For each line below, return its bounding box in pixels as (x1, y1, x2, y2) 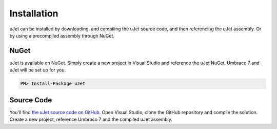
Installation (9, 8, 58, 19)
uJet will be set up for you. (9, 67, 66, 73)
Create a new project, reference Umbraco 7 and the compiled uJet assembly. (9, 116, 173, 123)
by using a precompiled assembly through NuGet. (9, 32, 115, 39)
